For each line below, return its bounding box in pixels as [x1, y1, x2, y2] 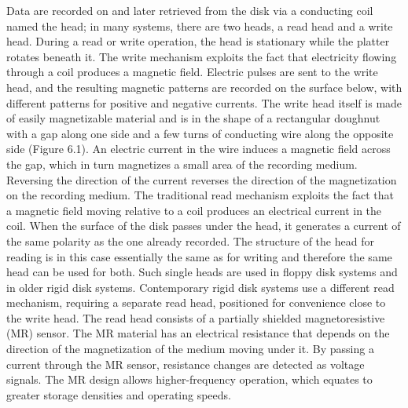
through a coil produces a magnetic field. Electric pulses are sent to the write [6, 64, 378, 80]
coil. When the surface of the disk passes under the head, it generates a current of [6, 217, 401, 234]
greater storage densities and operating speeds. [6, 386, 231, 403]
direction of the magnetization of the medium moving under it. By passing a [6, 341, 374, 357]
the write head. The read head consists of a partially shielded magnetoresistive [6, 309, 385, 326]
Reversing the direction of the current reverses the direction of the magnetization [6, 171, 397, 188]
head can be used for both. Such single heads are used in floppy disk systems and [6, 264, 398, 280]
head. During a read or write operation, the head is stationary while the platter [6, 33, 390, 49]
